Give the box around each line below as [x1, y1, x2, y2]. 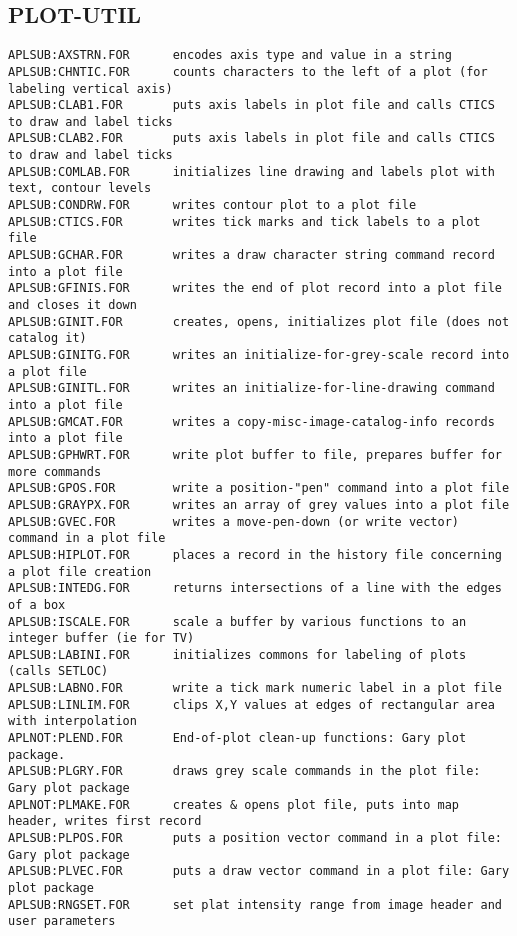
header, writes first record [8, 814, 202, 829]
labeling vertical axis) [8, 81, 173, 96]
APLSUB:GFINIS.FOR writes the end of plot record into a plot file [8, 281, 502, 296]
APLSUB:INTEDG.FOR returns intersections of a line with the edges [8, 581, 502, 596]
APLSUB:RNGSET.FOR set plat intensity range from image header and [8, 897, 502, 912]
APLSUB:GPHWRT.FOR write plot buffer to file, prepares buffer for [8, 447, 502, 462]
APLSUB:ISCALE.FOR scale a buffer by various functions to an [8, 614, 467, 629]
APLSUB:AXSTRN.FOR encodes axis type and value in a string [8, 48, 452, 63]
